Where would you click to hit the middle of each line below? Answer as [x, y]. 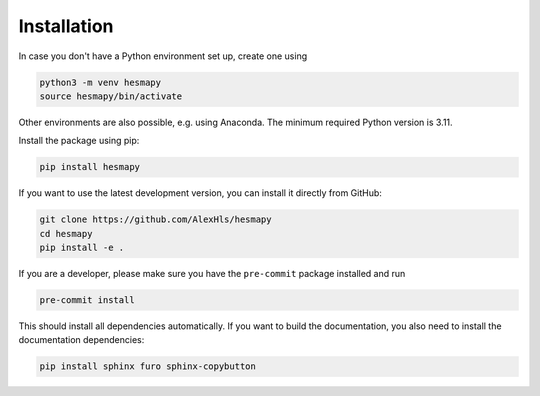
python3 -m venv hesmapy [100, 82]
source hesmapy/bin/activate [111, 96]
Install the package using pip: [79, 141]
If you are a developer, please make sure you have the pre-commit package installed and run [212, 274]
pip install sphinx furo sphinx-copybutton [148, 366]
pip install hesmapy [89, 167]
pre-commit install [87, 300]
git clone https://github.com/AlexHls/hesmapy [155, 219]
